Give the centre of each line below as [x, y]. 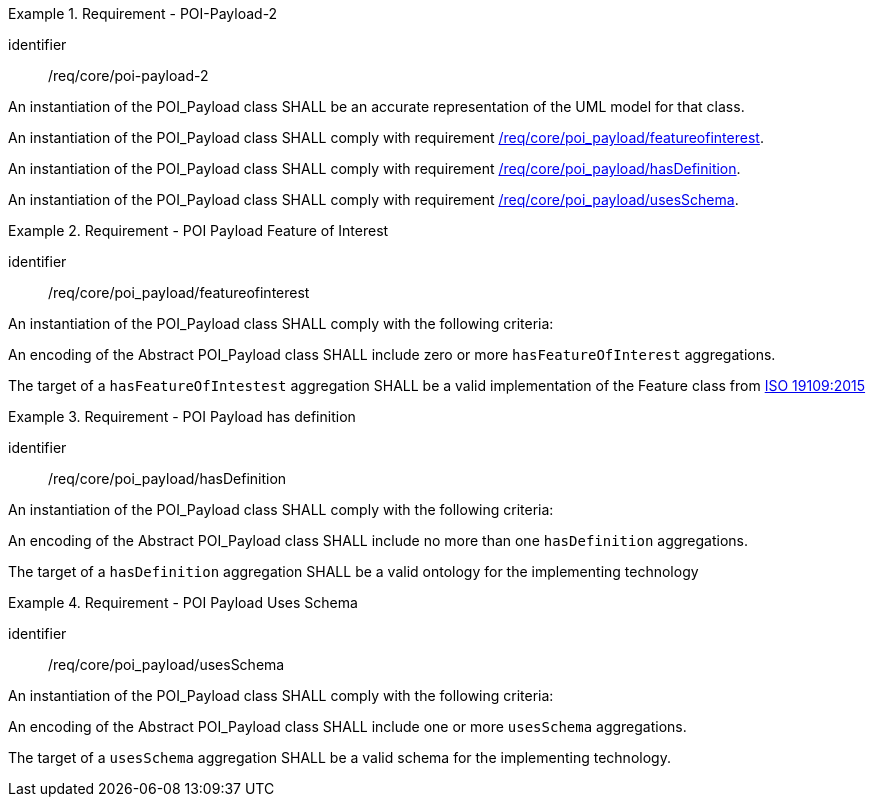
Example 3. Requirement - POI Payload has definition [182, 416]
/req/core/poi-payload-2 [128, 75]
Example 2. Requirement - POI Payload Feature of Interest [198, 230]
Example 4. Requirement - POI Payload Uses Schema [183, 602]
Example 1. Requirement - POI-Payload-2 [143, 13]
